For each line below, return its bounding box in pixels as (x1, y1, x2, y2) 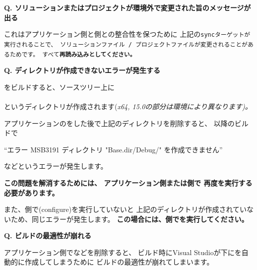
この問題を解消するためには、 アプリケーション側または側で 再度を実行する (4, 177, 253, 188)
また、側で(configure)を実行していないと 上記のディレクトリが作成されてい (4, 204, 247, 214)
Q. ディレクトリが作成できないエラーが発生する (4, 65, 160, 75)
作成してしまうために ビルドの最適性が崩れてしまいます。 (24, 257, 214, 267)
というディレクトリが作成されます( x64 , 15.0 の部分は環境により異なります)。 (4, 101, 252, 111)
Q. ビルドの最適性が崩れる (4, 230, 91, 241)
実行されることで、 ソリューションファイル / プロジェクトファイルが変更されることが (4, 41, 248, 48)
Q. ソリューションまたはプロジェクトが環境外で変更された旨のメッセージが (4, 2, 251, 12)
